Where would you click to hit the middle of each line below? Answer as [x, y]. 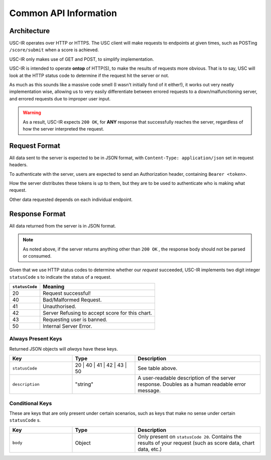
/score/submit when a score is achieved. [54, 50]
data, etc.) [150, 449]
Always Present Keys [36, 339]
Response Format [37, 214]
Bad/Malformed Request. [73, 300]
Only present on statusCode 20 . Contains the [190, 436]
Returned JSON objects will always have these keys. [63, 349]
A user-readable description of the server [187, 378]
